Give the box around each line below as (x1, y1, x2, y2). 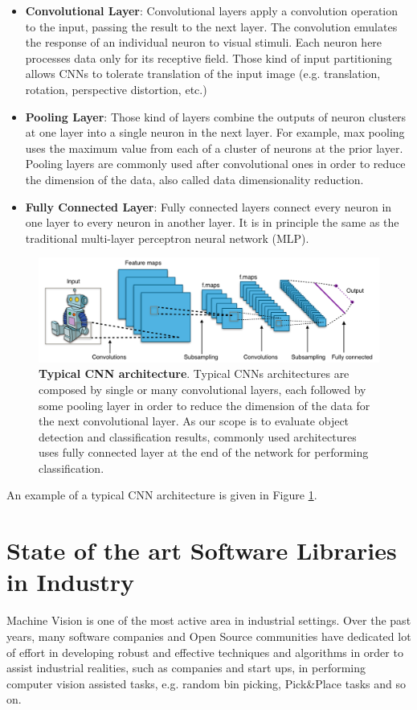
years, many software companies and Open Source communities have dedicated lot (6, 627, 411, 644)
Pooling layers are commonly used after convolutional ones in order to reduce (25, 155, 406, 172)
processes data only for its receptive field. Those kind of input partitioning (25, 49, 392, 66)
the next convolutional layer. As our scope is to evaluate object (39, 412, 350, 429)
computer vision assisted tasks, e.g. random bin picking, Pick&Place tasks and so (6, 675, 406, 692)
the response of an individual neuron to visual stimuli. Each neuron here (25, 34, 382, 51)
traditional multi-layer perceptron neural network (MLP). (25, 229, 309, 246)
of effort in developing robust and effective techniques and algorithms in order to (6, 643, 403, 660)
